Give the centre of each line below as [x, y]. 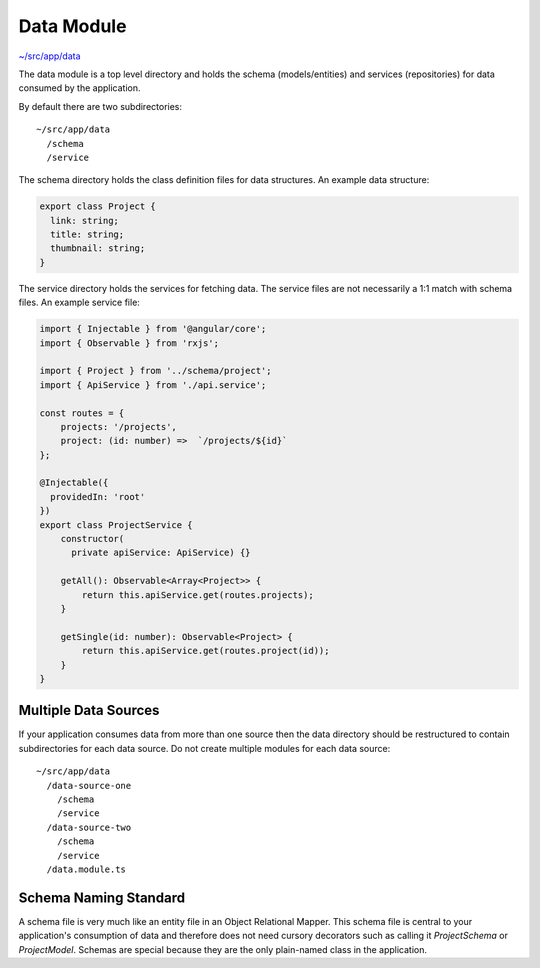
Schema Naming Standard [101, 897]
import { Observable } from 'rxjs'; [129, 343]
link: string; [85, 220]
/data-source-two [89, 827]
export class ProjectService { [116, 524]
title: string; [87, 234]
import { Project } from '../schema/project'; [155, 371]
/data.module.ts [86, 869]
